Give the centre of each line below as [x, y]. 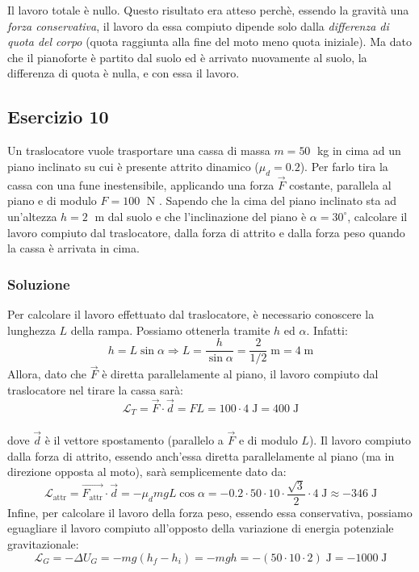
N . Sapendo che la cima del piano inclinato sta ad [271, 200]
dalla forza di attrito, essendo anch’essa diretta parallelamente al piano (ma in [201, 455]
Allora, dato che [47, 374]
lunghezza [31, 330]
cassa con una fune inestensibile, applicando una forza [141, 184]
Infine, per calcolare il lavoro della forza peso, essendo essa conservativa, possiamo [210, 512]
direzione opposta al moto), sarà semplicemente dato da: [147, 472]
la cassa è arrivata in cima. [73, 248]
